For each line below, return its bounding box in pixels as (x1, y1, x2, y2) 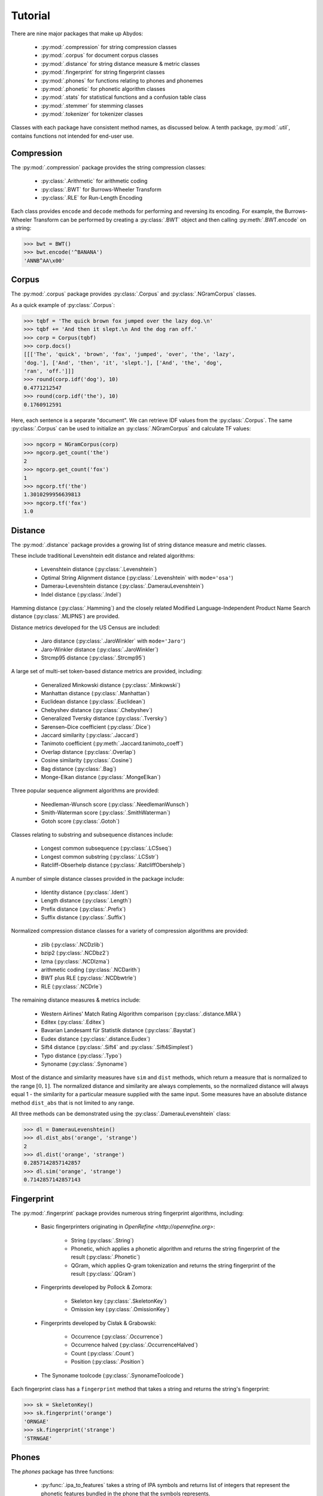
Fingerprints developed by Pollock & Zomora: (41, 1284, 153, 1291)
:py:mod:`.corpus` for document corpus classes (41, 51, 159, 59)
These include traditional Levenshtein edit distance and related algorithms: (11, 552, 195, 560)
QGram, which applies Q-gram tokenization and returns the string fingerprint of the (71, 1261, 276, 1269)
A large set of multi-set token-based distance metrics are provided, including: (11, 668, 203, 675)
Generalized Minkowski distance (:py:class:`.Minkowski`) (41, 681, 181, 688)
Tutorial (11, 9, 51, 22)
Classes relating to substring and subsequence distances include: (11, 831, 173, 838)
